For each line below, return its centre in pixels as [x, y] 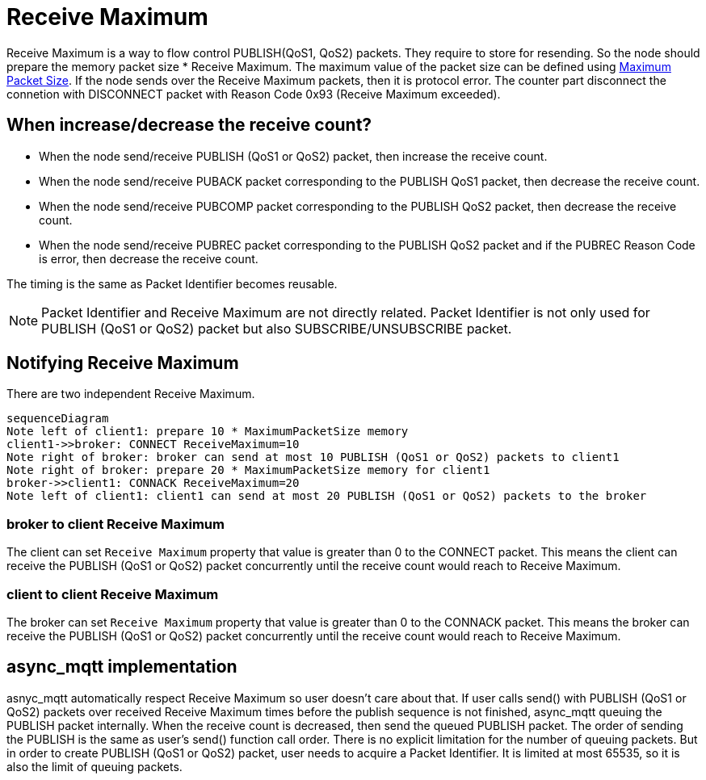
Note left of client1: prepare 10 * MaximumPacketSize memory [208, 432]
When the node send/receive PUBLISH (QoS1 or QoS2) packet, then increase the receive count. [293, 156]
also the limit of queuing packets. [95, 766]
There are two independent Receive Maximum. [131, 394]
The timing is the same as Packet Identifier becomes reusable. [172, 283]
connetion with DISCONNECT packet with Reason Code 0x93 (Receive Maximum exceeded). [254, 94]
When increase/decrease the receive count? [189, 125]
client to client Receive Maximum [113, 594]
